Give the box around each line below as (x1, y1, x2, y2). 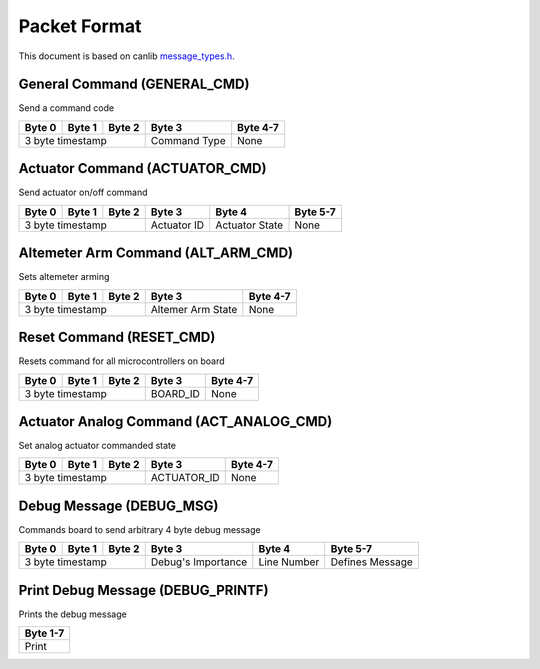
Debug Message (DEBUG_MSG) (18, 497, 219, 514)
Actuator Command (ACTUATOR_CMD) (18, 160, 267, 177)
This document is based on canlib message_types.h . (18, 50, 235, 62)
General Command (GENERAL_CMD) (18, 76, 250, 93)
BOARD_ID (150, 386, 200, 400)
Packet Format (18, 15, 142, 37)
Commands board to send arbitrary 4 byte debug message (18, 523, 261, 535)
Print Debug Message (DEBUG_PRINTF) (18, 581, 269, 599)
